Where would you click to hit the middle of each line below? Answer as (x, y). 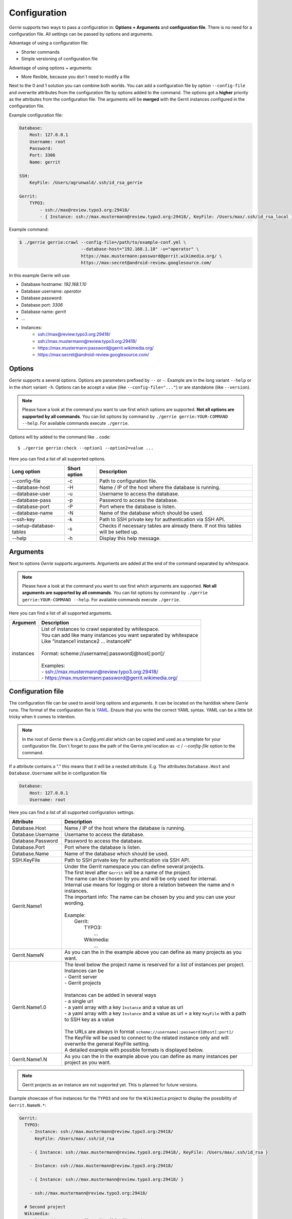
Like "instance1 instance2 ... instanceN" (87, 641)
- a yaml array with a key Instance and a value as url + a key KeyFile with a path (155, 1013)
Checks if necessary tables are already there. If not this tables (170, 526)
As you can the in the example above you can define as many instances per (151, 1057)
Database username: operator (51, 291)
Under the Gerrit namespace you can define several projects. (135, 866)
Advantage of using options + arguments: (51, 68)
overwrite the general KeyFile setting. (107, 1044)
